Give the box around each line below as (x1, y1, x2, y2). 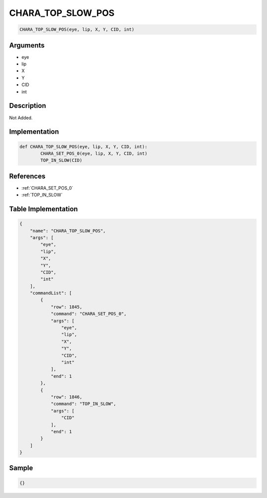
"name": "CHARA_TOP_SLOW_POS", (30, 228, 106, 234)
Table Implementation (9, 204, 78, 213)
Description (9, 101, 46, 110)
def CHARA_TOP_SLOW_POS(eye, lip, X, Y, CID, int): (19, 144, 148, 149)
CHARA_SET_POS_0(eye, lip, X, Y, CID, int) (40, 150, 148, 156)
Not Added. (9, 114, 33, 121)
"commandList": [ (30, 290, 72, 296)
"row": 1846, (50, 394, 83, 399)
